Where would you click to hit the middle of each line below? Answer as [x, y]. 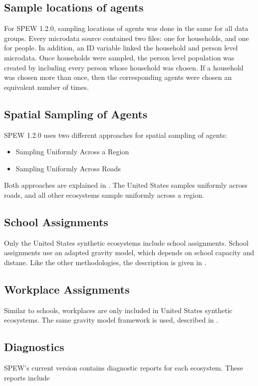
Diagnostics [34, 347]
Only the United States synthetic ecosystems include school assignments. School [126, 242]
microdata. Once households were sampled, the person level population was [119, 57]
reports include [27, 377]
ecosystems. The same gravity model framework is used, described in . [111, 320]
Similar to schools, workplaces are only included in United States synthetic [118, 310]
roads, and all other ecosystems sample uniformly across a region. [104, 194]
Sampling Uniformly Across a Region [72, 152]
